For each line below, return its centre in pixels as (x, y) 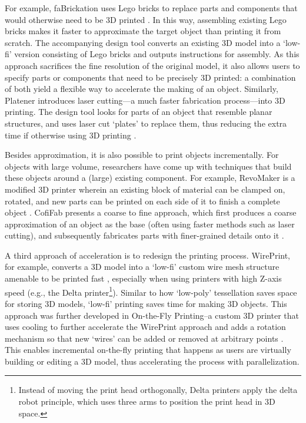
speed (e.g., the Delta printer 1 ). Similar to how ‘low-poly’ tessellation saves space (151, 291)
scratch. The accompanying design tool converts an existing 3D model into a (143, 42)
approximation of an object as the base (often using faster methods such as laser (150, 224)
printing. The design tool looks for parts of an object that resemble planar (139, 112)
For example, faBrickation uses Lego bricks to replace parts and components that (151, 8)
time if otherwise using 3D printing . (71, 135)
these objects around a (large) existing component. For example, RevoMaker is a (150, 178)
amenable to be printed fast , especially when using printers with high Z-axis (143, 278)
